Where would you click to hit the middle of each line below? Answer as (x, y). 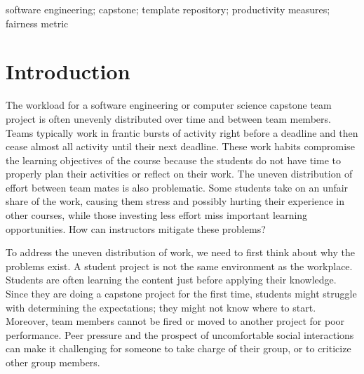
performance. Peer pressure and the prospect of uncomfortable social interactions (180, 334)
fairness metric (37, 23)
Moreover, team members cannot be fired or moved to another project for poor (175, 321)
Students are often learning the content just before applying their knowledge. (171, 280)
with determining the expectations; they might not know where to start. (161, 307)
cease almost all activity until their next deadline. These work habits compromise (180, 146)
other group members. (53, 362)
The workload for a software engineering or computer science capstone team (169, 105)
